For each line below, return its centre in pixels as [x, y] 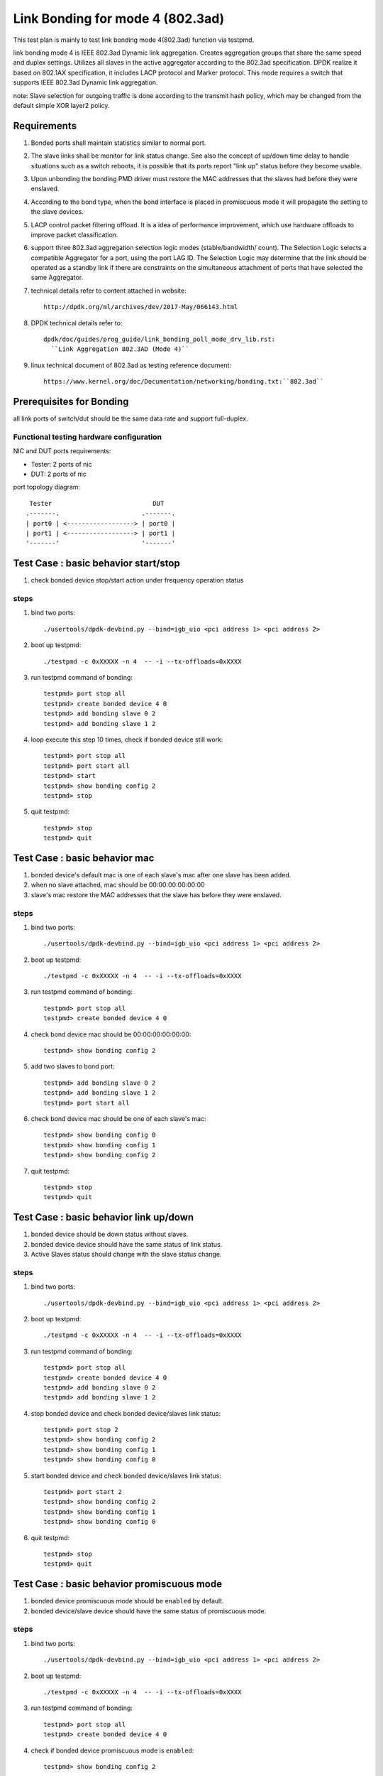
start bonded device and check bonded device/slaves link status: [126, 1476]
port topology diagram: [47, 487]
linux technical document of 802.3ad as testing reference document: [131, 365]
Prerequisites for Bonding [71, 402]
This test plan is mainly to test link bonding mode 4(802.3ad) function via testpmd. [134, 40]
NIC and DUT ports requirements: [62, 451]
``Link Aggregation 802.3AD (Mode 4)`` [120, 349]
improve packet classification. [74, 234]
